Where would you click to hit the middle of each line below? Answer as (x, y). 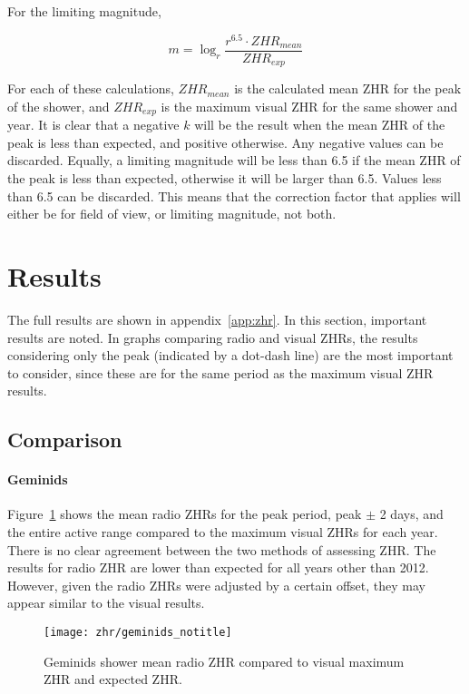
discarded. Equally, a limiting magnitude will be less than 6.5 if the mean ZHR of (234, 160)
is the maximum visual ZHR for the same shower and (309, 106)
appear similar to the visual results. (106, 603)
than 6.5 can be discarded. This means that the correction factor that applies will (234, 195)
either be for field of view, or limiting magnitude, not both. (172, 214)
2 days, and (411, 514)
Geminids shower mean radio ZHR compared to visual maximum (224, 661)
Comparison (65, 440)
